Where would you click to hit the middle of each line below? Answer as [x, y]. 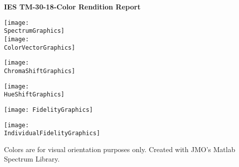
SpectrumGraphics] [34, 31]
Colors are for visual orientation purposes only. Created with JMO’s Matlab [120, 149]
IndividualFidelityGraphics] [52, 133]
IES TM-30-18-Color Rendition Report [72, 6]
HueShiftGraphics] [34, 95]
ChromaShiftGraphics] [40, 71]
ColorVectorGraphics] [40, 47]
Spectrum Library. [32, 159]
